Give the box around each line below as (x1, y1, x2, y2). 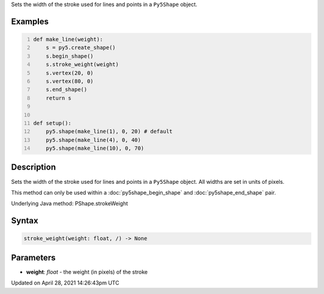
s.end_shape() (46, 86, 88, 93)
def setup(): (33, 120, 72, 126)
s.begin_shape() (46, 53, 94, 59)
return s (46, 95, 72, 101)
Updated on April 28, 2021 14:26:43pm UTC (11, 279, 119, 287)
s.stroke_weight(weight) (46, 61, 119, 68)
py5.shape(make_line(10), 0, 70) (46, 145, 144, 152)
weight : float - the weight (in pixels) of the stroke (26, 268, 148, 275)
